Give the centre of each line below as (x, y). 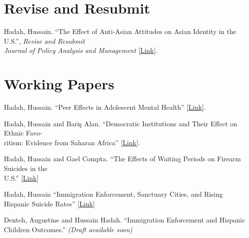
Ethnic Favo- (23, 133)
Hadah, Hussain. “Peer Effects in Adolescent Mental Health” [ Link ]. (105, 107)
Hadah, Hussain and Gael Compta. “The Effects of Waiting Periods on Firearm (123, 159)
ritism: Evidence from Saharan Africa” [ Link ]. (72, 142)
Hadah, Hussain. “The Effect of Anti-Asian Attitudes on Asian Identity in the (120, 31)
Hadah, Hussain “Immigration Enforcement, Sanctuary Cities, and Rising (114, 194)
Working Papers (59, 84)
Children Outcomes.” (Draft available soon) (68, 229)
